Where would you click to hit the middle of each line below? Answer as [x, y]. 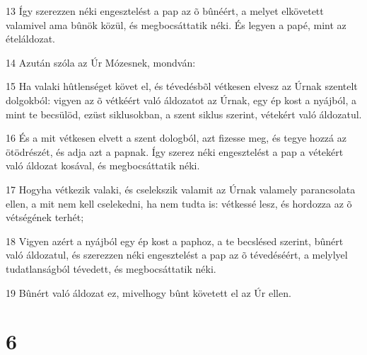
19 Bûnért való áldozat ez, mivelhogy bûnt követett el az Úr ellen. [148, 292]
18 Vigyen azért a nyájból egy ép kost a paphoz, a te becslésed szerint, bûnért [175, 241]
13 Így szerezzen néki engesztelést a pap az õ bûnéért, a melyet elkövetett [165, 11]
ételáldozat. [30, 39]
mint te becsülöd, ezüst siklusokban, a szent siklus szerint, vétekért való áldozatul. [184, 114]
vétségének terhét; [45, 217]
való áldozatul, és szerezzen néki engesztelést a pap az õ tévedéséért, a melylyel [177, 255]
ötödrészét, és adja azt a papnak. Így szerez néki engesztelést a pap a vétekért [175, 151]
